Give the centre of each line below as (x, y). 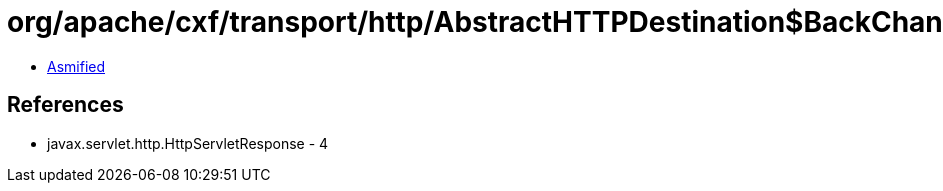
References (65, 105)
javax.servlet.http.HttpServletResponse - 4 (188, 143)
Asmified (76, 66)
